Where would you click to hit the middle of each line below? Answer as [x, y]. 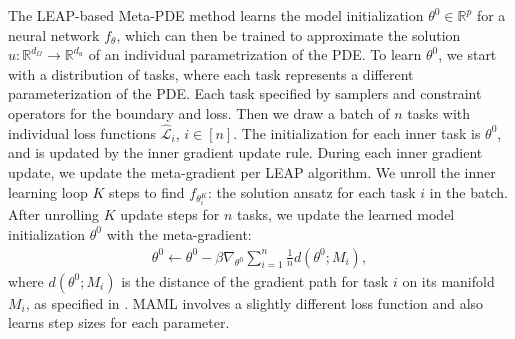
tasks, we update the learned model [346, 214]
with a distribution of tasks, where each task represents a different [211, 73]
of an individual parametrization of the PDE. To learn [255, 54]
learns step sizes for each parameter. [119, 322]
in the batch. [468, 191]
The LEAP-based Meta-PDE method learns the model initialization [216, 15]
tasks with [439, 112]
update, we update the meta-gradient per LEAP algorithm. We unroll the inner [252, 171]
